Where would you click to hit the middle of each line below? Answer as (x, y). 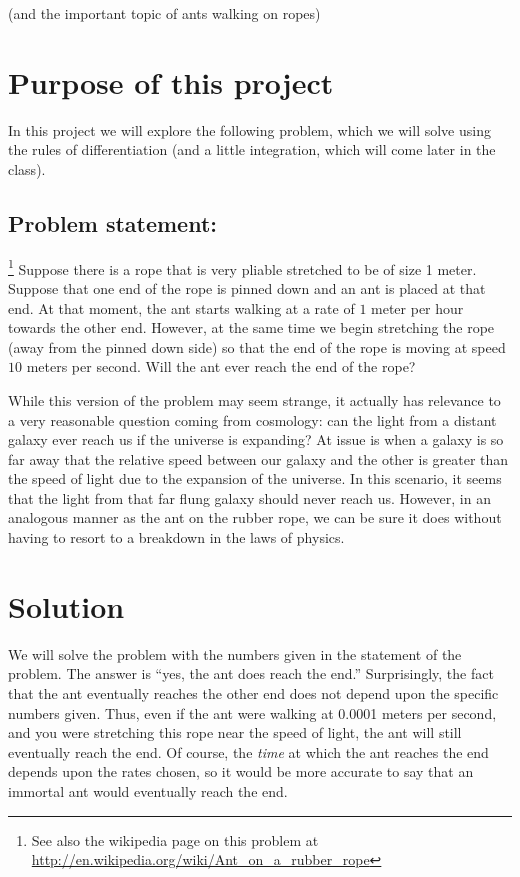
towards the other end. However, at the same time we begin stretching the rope (251, 327)
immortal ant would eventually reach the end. (148, 790)
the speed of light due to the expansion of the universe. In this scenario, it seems (255, 478)
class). (27, 168)
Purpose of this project (171, 81)
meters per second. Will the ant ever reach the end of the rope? (221, 366)
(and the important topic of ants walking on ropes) (164, 13)
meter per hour (417, 307)
